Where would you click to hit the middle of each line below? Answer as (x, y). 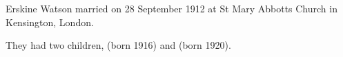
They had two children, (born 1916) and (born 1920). (118, 45)
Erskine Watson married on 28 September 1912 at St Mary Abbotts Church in (171, 8)
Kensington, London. (50, 22)
